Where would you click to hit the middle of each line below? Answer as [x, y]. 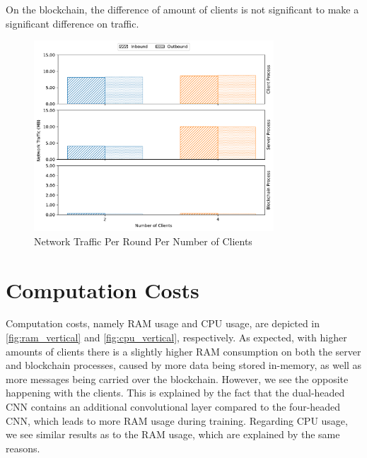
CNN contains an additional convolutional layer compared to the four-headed [173, 407]
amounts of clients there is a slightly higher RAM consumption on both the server [183, 351]
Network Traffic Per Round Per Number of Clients [143, 241]
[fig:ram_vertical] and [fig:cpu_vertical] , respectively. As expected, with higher [176, 337]
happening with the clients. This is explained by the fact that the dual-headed [175, 393]
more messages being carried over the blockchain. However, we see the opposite [177, 378]
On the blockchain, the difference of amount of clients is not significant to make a [182, 9]
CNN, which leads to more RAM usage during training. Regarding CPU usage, [177, 420]
